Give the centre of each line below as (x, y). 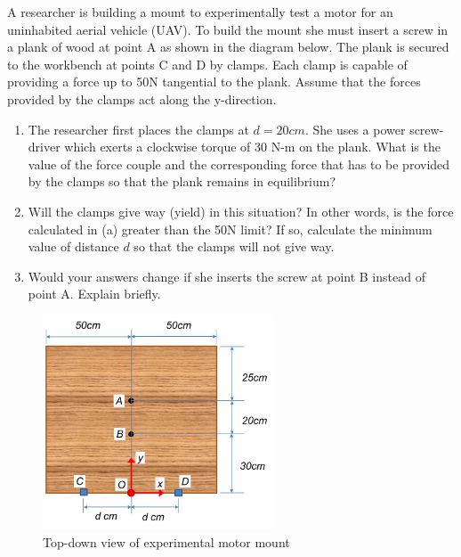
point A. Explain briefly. (94, 294)
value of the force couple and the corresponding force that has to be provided (239, 164)
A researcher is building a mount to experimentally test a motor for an (200, 12)
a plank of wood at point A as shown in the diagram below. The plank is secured (228, 47)
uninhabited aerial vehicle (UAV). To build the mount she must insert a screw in (228, 29)
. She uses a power (355, 129)
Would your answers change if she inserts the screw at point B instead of (226, 276)
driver (44, 147)
